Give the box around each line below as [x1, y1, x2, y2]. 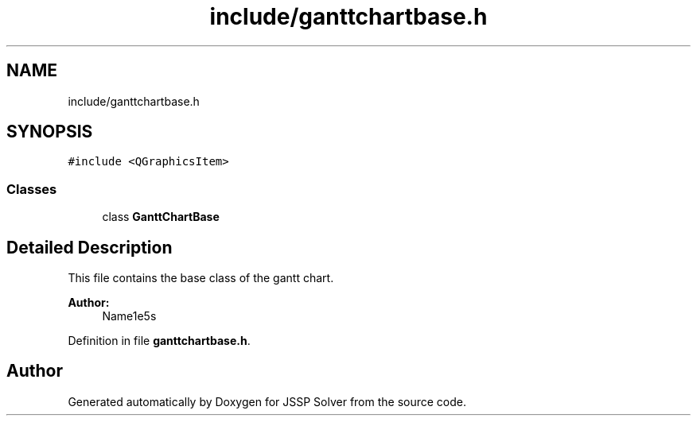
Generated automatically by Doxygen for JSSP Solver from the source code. [68, 394, 467, 408]
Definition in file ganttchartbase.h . [68, 334, 251, 348]
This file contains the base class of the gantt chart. [68, 271, 334, 285]
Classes [6, 180, 57, 197]
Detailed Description [6, 237, 173, 257]
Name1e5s [102, 309, 157, 323]
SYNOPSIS [6, 122, 93, 142]
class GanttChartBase [102, 210, 220, 224]
